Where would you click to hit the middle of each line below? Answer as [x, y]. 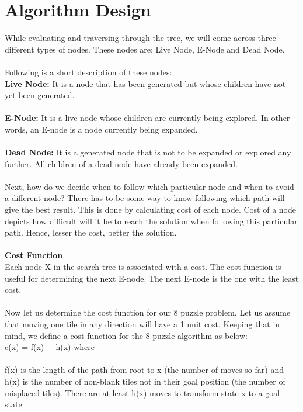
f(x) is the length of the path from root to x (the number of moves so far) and [144, 370]
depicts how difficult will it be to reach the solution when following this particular [151, 221]
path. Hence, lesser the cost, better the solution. [91, 232]
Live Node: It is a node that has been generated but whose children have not [145, 83]
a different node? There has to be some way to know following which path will [145, 198]
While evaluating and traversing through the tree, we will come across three [140, 38]
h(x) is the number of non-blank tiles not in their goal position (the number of [145, 381]
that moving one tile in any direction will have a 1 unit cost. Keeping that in [142, 323]
